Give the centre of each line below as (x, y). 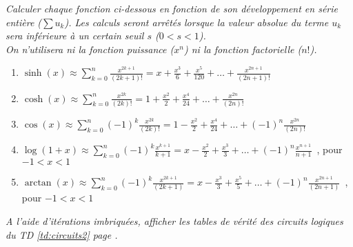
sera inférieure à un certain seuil (75, 36)
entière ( (24, 22)
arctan (38, 183)
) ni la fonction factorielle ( (243, 49)
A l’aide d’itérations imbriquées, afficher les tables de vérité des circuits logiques (174, 221)
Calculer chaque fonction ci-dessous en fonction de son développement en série (172, 8)
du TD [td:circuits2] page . (62, 234)
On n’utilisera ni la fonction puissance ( (90, 49)
